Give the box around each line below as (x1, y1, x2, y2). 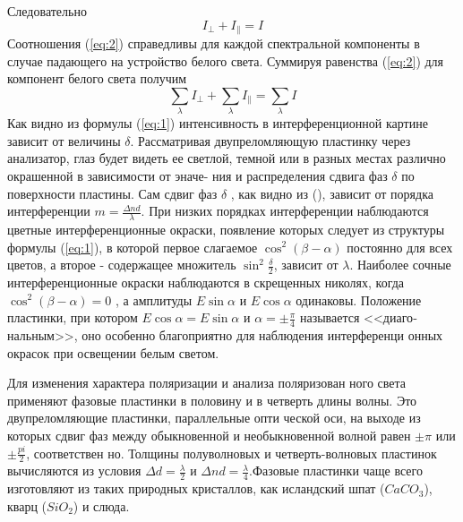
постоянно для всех (347, 237, 453, 256)
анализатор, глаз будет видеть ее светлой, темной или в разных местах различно (7, 149, 446, 167)
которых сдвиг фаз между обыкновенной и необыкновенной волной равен (7, 425, 411, 444)
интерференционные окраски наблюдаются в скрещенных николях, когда (7, 272, 405, 291)
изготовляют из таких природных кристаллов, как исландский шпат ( (7, 479, 385, 498)
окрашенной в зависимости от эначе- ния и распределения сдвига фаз (7, 166, 388, 184)
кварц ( (7, 496, 47, 515)
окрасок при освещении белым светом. (7, 343, 219, 362)
